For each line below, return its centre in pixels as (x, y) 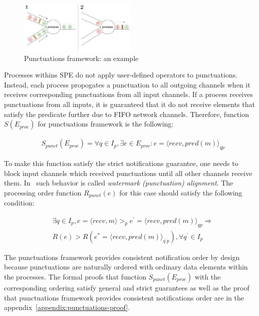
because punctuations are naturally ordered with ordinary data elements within (126, 267)
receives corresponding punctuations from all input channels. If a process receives (128, 94)
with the (208, 276)
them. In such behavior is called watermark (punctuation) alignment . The (119, 183)
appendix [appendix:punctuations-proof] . (67, 307)
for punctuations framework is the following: (106, 124)
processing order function (43, 192)
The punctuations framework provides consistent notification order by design (122, 257)
